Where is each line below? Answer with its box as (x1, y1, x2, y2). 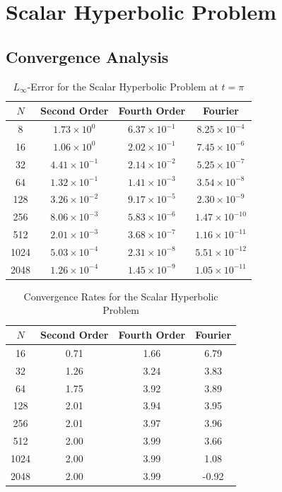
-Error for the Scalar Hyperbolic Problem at (27, 78, 218, 93)
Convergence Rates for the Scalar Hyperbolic (23, 288, 218, 303)
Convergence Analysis (6, 45, 169, 67)
